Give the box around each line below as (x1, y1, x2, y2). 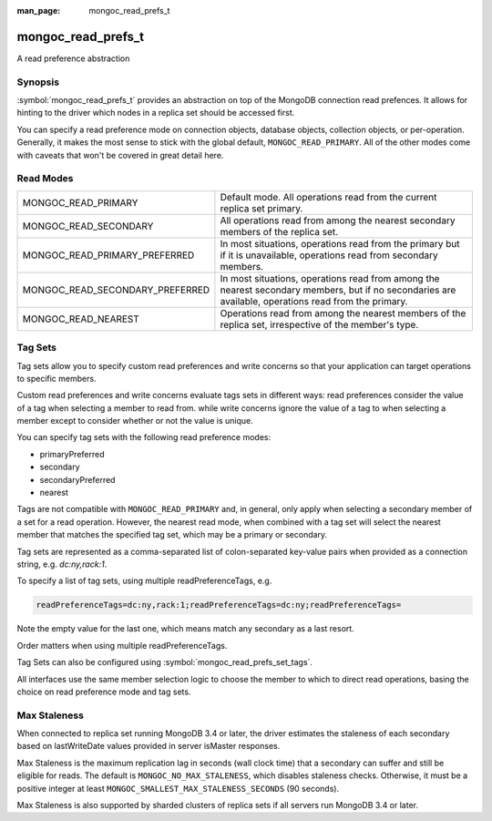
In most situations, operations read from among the (220, 272, 440, 284)
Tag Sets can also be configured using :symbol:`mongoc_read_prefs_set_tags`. (16, 657, 313, 668)
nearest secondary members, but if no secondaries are (220, 283, 456, 296)
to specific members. (16, 373, 97, 384)
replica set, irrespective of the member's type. (220, 318, 419, 331)
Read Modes (16, 172, 74, 185)
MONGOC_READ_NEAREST (22, 313, 140, 325)
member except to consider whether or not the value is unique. (16, 416, 254, 426)
